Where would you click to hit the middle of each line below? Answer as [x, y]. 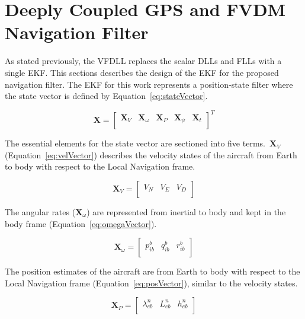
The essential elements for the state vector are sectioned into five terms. [135, 143]
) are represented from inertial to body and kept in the [186, 211]
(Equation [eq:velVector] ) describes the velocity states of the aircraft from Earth [151, 154]
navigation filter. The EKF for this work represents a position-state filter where [149, 84]
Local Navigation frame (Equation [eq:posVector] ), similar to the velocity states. [151, 283]
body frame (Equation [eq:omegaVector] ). [81, 223]
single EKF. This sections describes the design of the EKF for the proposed [142, 72]
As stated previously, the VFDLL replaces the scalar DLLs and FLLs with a [143, 61]
